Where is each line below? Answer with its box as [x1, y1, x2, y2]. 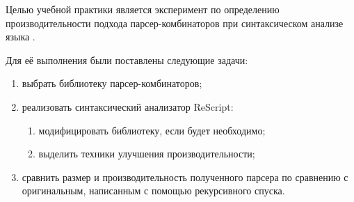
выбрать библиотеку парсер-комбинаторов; [22, 76, 202, 91]
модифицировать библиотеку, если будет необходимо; [38, 123, 266, 137]
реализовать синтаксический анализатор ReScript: [22, 99, 234, 114]
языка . [6, 29, 35, 44]
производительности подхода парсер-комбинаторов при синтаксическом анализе [6, 15, 344, 30]
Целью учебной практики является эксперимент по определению [6, 2, 280, 16]
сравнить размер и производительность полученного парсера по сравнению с [22, 169, 348, 184]
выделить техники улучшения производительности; [38, 146, 255, 161]
